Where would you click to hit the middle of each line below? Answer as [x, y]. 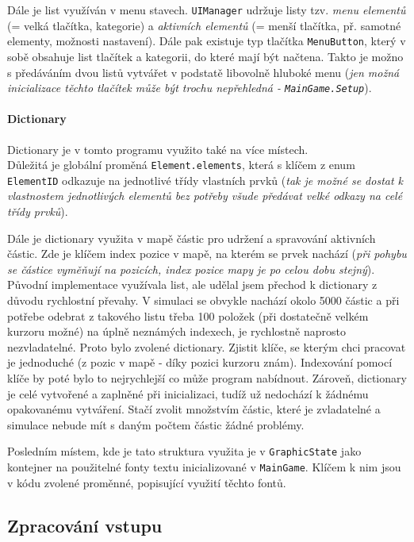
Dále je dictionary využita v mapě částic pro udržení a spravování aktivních [192, 238]
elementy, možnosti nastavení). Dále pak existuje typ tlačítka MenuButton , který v [207, 41]
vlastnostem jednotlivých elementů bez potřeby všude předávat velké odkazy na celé [205, 196]
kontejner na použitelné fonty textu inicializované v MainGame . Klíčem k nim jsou [204, 467]
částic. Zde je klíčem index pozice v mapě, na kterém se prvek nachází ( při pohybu [207, 254]
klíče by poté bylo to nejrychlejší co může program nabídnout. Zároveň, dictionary [207, 377]
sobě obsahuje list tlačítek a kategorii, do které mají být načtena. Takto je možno [205, 56]
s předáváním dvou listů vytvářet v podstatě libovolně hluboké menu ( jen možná [203, 72]
